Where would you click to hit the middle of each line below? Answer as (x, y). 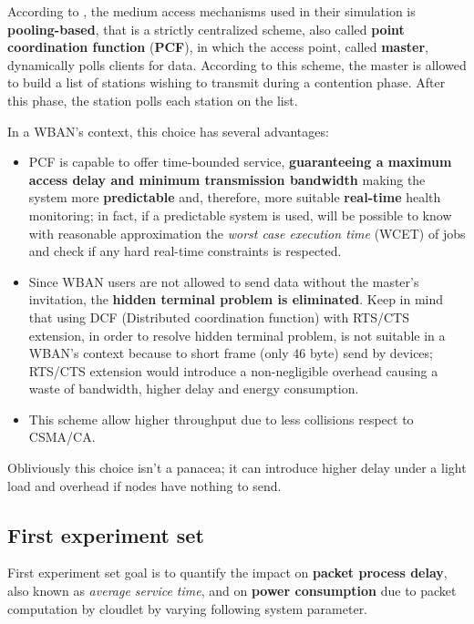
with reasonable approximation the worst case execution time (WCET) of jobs (247, 233)
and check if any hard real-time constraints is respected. (185, 251)
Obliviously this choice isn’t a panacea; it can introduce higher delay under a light (237, 468)
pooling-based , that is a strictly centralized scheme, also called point (206, 29)
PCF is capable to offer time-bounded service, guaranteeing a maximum (240, 162)
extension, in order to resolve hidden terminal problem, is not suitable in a (237, 335)
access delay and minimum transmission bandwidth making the (227, 179)
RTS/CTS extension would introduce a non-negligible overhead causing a (233, 370)
